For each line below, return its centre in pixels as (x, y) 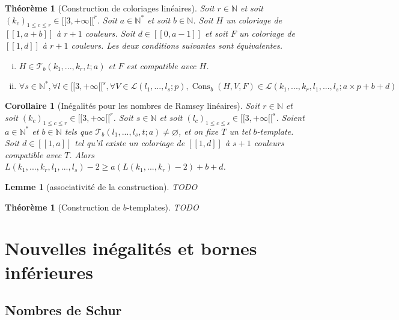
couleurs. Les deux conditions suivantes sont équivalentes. (177, 45)
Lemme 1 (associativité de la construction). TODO (101, 186)
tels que (78, 131)
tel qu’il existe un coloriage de (130, 143)
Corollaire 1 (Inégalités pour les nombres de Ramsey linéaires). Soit (132, 106)
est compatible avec (161, 65)
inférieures (49, 272)
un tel (240, 131)
